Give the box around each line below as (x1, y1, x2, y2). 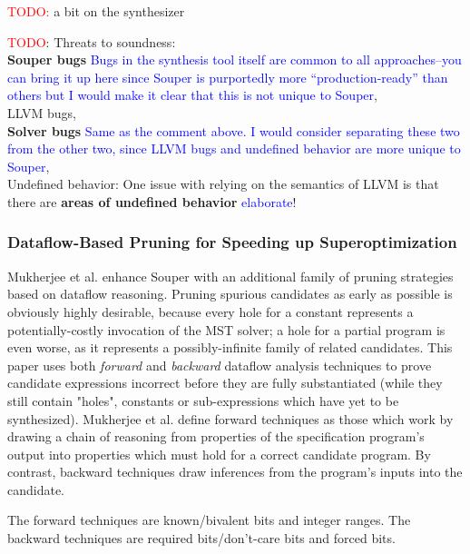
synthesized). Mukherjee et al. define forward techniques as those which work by (7, 409, 454, 428)
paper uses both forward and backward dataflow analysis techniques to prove (7, 355, 432, 374)
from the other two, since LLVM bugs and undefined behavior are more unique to (7, 139, 461, 158)
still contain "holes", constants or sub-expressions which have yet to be (7, 391, 399, 410)
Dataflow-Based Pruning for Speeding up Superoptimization (7, 231, 457, 253)
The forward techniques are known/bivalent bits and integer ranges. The (7, 510, 411, 529)
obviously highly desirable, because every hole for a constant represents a (7, 302, 414, 321)
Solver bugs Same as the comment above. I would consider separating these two (7, 121, 460, 140)
